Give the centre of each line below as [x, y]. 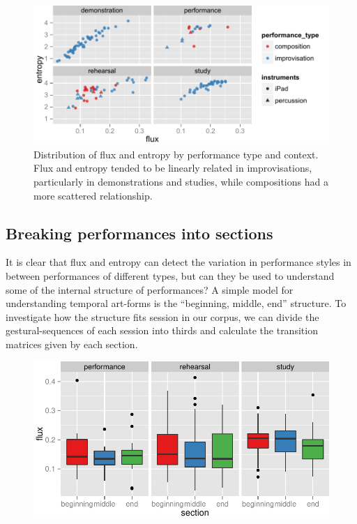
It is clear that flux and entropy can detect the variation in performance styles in [178, 262]
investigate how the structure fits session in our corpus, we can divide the [162, 316]
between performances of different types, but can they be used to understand [170, 275]
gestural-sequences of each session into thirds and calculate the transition [162, 330]
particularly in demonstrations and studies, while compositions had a [181, 181]
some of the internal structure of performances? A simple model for [150, 289]
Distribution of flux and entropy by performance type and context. [176, 154]
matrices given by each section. [72, 344]
